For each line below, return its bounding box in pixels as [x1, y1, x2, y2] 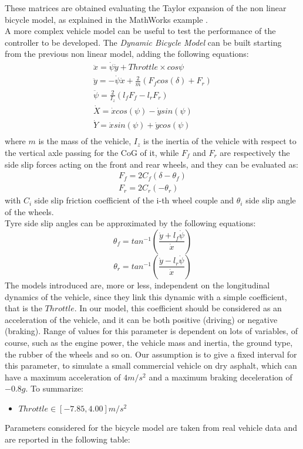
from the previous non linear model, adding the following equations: [5, 47, 249, 60]
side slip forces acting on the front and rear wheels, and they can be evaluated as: [5, 158, 298, 170]
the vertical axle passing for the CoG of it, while [5, 146, 179, 158]
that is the [5, 302, 42, 314]
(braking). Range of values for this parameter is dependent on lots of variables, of [5, 325, 298, 337]
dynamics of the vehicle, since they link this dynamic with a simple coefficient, [5, 290, 287, 302]
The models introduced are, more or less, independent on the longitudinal [5, 278, 270, 291]
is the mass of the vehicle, [38, 135, 132, 147]
